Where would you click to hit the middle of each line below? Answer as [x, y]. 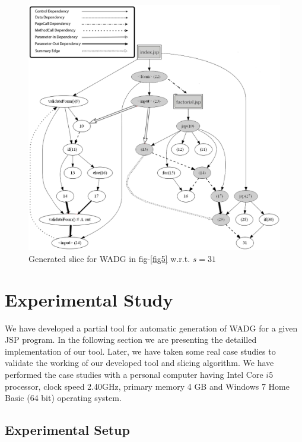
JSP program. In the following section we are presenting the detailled [131, 340]
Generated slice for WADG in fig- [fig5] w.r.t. [109, 258]
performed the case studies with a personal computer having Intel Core [134, 374]
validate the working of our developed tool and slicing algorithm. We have [139, 363]
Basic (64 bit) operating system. [63, 398]
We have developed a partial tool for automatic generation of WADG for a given [151, 328]
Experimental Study [89, 299]
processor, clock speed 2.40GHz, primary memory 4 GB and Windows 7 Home [147, 386]
